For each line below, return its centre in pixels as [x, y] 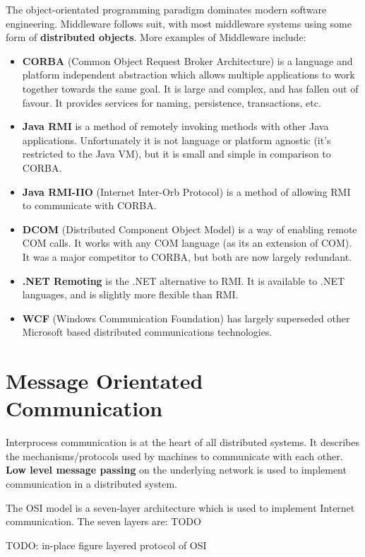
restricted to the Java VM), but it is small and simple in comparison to [176, 154]
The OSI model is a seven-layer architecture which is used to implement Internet [180, 507]
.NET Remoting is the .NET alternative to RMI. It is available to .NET [184, 280]
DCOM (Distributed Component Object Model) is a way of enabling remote [190, 229]
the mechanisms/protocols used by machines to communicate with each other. [174, 456]
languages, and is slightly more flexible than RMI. [130, 294]
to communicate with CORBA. [89, 205]
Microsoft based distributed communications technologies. [147, 332]
